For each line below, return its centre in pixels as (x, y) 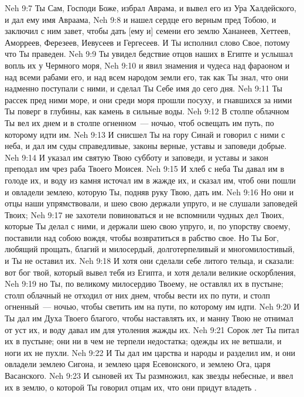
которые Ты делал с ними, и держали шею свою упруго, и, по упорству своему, (148, 226)
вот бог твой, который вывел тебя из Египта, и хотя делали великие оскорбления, (150, 272)
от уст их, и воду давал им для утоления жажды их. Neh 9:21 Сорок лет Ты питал (152, 329)
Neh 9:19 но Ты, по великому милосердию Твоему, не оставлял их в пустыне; (144, 284)
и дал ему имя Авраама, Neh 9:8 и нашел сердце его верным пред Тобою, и (141, 19)
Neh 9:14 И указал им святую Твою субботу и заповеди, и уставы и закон (136, 157)
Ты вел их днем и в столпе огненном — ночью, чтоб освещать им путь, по (139, 122)
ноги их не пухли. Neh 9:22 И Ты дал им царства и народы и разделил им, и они (150, 352)
